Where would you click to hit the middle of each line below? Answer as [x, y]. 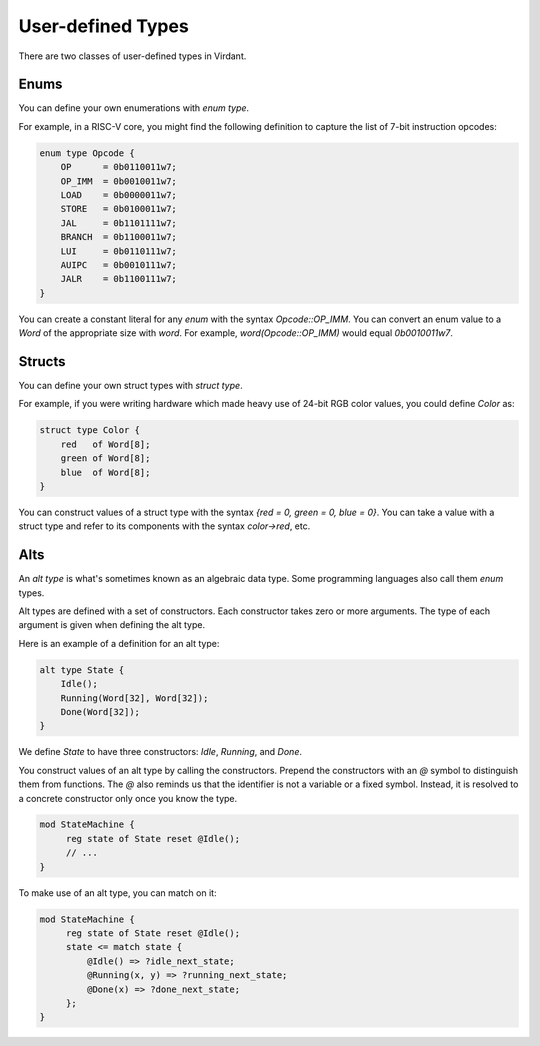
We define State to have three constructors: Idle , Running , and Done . [160, 752]
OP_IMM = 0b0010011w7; [118, 181]
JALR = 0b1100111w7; [118, 279]
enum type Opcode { [87, 153]
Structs [42, 361]
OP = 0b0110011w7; [118, 167]
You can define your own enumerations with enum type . [134, 108]
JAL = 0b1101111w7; [118, 223]
